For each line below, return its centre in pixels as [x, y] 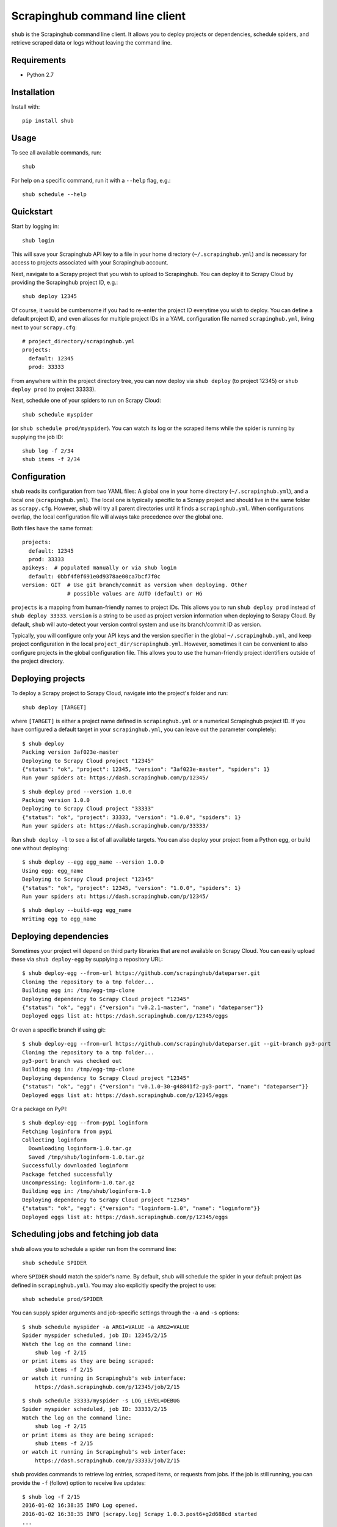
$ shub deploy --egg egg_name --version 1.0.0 [93, 862]
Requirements [39, 60]
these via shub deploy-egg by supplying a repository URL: [87, 960]
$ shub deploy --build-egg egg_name [77, 910]
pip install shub [48, 121]
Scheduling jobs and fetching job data [85, 1234]
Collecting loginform [54, 1140]
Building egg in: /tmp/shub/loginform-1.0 [87, 1191]
